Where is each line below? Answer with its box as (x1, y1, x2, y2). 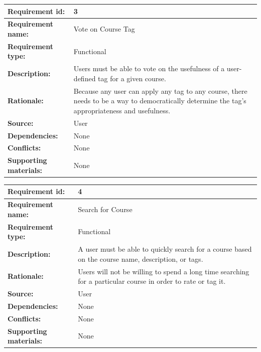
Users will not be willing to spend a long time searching (78, 266, 249, 276)
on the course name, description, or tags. (78, 253, 203, 264)
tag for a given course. (98, 73, 166, 83)
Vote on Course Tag (73, 24, 135, 34)
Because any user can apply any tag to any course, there (73, 85, 247, 96)
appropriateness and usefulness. (73, 105, 171, 115)
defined (73, 73, 96, 83)
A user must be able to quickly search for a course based (78, 244, 252, 254)
